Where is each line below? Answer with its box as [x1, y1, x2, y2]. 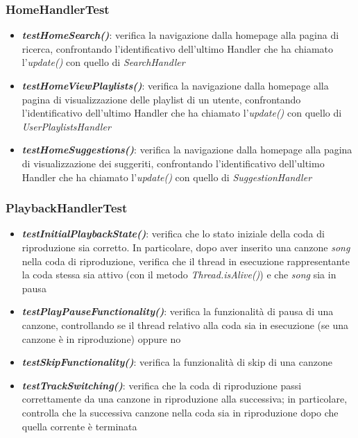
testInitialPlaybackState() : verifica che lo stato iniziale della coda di [22, 226, 325, 241]
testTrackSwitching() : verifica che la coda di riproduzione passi [22, 378, 302, 392]
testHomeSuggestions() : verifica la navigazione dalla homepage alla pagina [22, 142, 352, 157]
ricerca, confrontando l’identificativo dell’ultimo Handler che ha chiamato [22, 41, 333, 56]
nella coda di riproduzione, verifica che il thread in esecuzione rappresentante [22, 253, 350, 268]
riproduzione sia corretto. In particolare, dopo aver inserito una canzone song [22, 239, 350, 254]
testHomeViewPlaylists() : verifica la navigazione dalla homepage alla [22, 78, 329, 92]
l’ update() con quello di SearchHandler [22, 55, 185, 69]
